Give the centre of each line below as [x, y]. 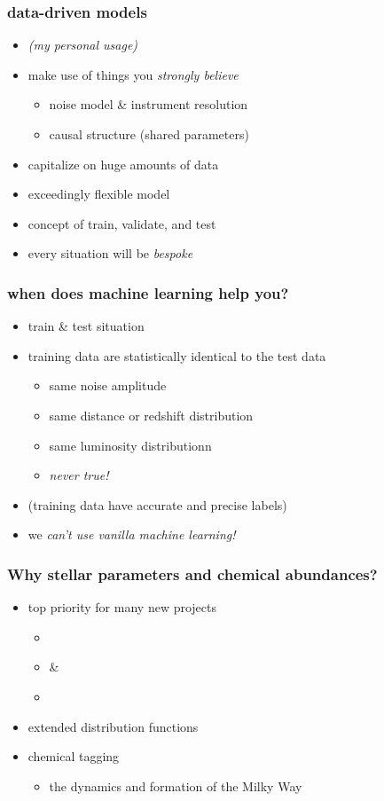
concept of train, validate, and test [122, 223]
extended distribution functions [113, 726]
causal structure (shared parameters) [149, 134]
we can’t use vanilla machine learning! [132, 534]
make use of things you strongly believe [133, 74]
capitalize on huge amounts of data [123, 164]
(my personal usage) [83, 45]
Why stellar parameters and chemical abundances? [192, 573]
